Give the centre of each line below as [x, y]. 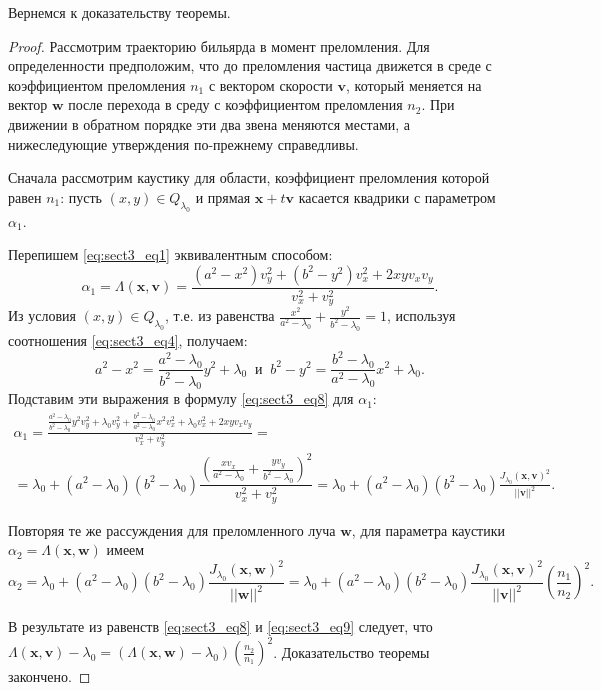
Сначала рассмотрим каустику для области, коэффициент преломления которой [249, 177]
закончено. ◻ [49, 676]
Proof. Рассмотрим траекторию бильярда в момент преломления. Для [219, 45]
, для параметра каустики [428, 529]
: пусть [81, 196]
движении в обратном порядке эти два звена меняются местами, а [209, 123]
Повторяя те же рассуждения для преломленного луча [172, 529]
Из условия [42, 315]
